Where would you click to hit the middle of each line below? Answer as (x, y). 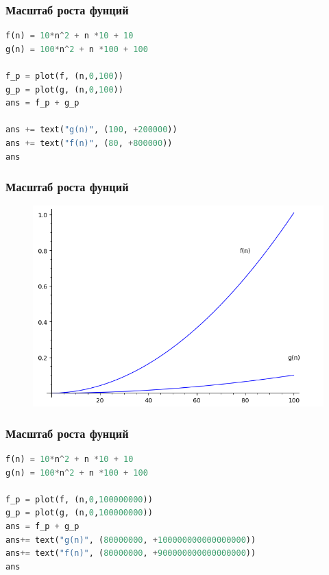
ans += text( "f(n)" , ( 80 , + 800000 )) (89, 143)
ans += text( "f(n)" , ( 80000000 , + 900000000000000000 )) (131, 553)
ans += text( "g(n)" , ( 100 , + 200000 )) (92, 130)
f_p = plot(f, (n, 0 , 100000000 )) (79, 499)
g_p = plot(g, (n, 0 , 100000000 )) (79, 513)
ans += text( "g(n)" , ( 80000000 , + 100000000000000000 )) (131, 540)
